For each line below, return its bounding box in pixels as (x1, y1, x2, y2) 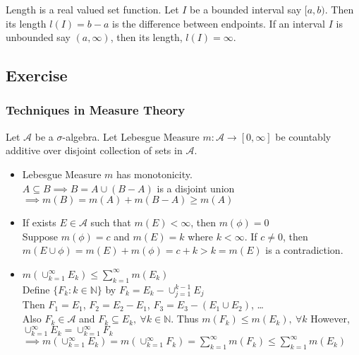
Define (22, 281, 50, 296)
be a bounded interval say (190, 2, 302, 16)
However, (310, 311, 350, 326)
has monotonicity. (116, 166, 193, 181)
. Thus (171, 311, 199, 326)
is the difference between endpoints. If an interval (112, 16, 325, 30)
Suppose (22, 228, 59, 243)
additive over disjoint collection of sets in (6, 143, 183, 158)
